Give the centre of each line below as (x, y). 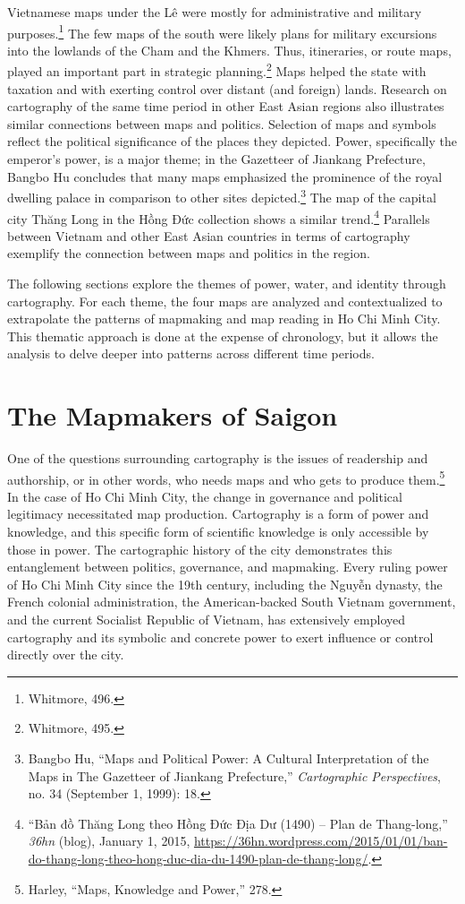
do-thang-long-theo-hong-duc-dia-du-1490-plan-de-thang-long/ (198, 858)
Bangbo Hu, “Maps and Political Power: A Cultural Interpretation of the (228, 758)
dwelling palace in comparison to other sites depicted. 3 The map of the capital (222, 196)
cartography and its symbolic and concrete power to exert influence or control (220, 637)
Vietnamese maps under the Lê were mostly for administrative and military (215, 12)
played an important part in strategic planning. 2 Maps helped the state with (217, 70)
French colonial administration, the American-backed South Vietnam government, (232, 602)
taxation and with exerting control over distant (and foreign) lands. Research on (227, 88)
